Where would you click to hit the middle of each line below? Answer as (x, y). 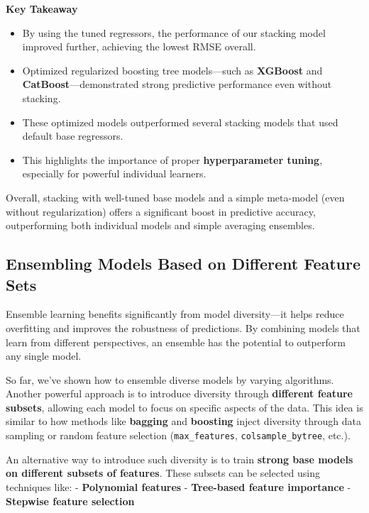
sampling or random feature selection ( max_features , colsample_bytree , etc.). (178, 435)
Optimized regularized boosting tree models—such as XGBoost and (172, 70)
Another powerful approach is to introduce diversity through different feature (179, 393)
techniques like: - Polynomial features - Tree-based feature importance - (178, 486)
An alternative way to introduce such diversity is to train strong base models (180, 459)
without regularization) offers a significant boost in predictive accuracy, (161, 211)
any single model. (44, 356)
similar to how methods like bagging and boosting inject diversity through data (183, 421)
